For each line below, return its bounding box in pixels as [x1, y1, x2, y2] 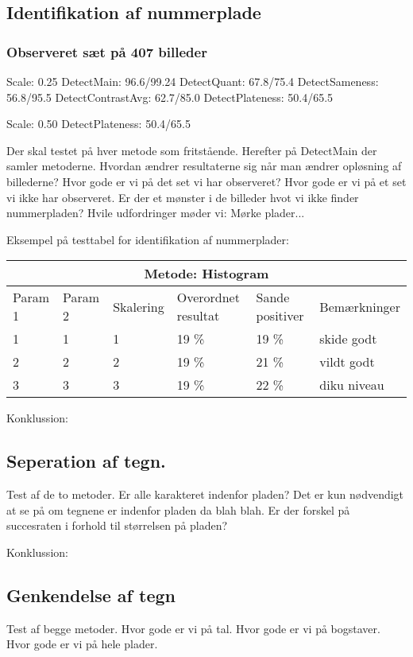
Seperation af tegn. [6, 449, 166, 473]
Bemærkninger [319, 297, 400, 316]
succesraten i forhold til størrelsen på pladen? [6, 517, 228, 534]
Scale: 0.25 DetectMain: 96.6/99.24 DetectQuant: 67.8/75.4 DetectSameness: [6, 73, 379, 89]
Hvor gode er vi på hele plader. [6, 636, 158, 652]
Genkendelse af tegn [6, 582, 176, 607]
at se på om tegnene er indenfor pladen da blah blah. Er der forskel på [6, 501, 350, 518]
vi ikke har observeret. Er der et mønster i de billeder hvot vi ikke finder [6, 189, 359, 205]
